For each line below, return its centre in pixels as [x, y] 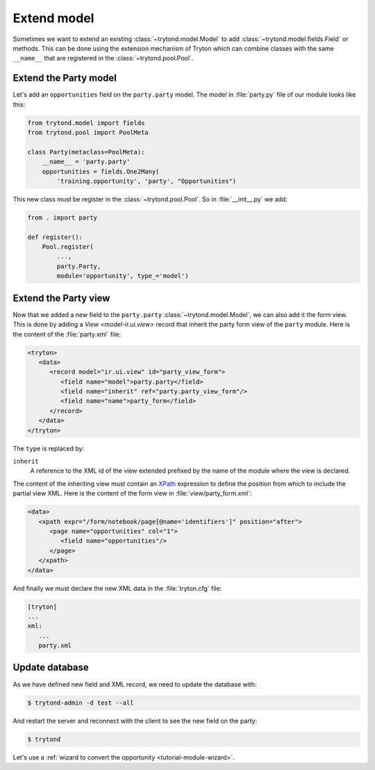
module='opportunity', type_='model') [123, 276]
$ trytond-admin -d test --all [81, 703]
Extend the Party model [65, 78]
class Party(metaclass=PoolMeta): [86, 152]
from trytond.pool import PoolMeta [88, 132]
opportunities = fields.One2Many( [101, 171]
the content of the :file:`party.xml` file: [67, 334]
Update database [51, 667]
